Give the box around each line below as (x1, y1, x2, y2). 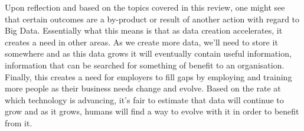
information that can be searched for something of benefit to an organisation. (5, 58, 285, 71)
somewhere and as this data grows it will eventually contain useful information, (5, 47, 292, 60)
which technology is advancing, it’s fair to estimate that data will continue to (5, 93, 284, 106)
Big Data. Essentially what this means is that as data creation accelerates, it (5, 24, 283, 37)
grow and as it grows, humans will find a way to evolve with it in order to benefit (5, 105, 299, 117)
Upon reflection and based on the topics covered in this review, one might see (5, 1, 285, 13)
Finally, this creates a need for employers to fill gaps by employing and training (5, 70, 292, 83)
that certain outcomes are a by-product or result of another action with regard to (5, 12, 300, 25)
